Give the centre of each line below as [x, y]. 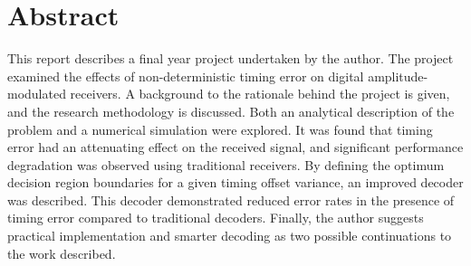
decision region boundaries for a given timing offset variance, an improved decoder [235, 182]
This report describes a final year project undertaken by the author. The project [231, 58]
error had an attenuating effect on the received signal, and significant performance [235, 147]
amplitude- [398, 76]
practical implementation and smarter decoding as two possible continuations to [230, 236]
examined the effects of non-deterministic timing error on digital [186, 76]
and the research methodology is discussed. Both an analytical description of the [231, 111]
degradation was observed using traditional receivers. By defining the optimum [226, 164]
